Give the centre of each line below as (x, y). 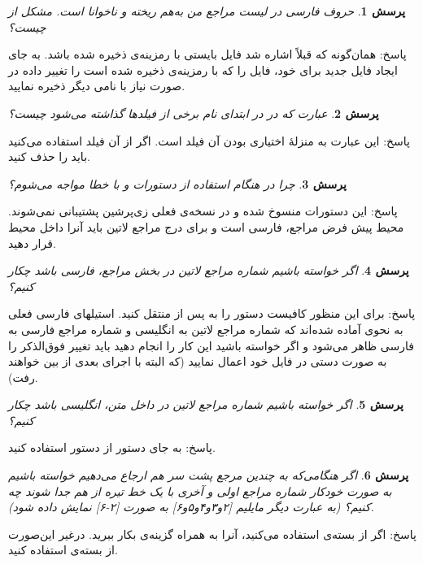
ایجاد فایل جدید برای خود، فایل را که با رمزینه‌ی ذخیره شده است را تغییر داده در (203, 69)
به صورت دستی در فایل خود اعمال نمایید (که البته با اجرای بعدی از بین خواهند (198, 361)
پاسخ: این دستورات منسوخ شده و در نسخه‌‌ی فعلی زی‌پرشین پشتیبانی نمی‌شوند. (203, 211)
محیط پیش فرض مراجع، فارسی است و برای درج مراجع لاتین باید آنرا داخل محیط (206, 226)
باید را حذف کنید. (49, 156)
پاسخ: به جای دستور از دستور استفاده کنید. (112, 447)
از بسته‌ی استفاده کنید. (63, 550)
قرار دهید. (32, 243)
